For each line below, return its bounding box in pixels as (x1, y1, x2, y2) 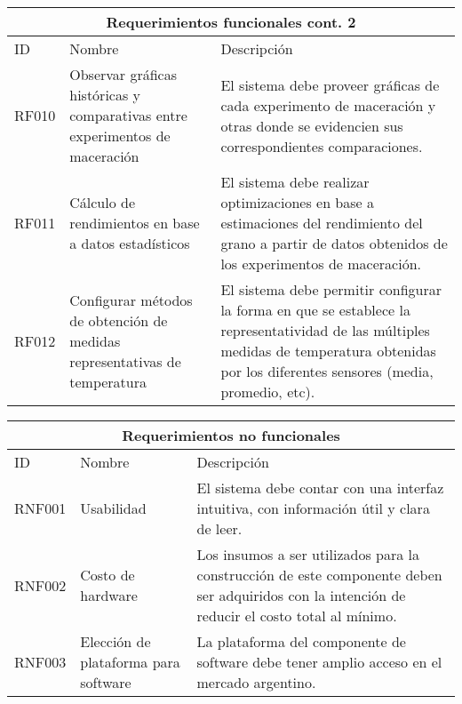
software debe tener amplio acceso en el (196, 652, 442, 672)
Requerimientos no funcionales (122, 425, 340, 445)
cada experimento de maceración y (220, 94, 436, 116)
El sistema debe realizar (220, 172, 370, 192)
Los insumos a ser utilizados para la (196, 544, 420, 564)
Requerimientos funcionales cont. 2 (106, 12, 356, 32)
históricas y (69, 84, 141, 105)
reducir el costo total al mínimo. (196, 605, 397, 626)
